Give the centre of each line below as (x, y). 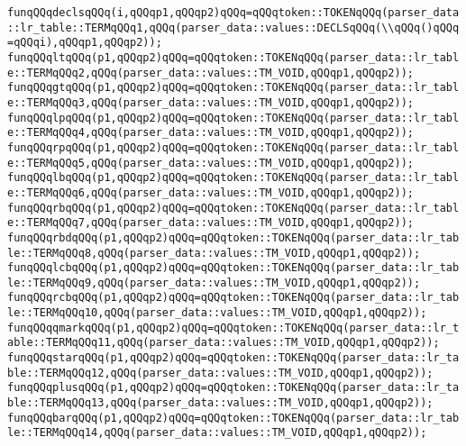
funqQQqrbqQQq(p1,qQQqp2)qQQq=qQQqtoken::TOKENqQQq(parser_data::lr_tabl (233, 208)
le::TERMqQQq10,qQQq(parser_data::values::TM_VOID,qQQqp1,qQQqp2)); (217, 313)
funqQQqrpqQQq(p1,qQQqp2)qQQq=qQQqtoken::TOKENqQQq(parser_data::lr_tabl (233, 147)
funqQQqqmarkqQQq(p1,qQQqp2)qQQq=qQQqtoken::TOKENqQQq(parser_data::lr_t (233, 328)
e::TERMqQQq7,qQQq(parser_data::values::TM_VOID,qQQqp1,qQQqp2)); (211, 223)
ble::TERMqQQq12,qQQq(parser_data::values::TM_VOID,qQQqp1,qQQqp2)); (220, 373)
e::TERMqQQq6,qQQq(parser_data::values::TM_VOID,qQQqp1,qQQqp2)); (211, 192)
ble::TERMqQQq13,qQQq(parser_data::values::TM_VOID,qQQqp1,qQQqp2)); (220, 403)
